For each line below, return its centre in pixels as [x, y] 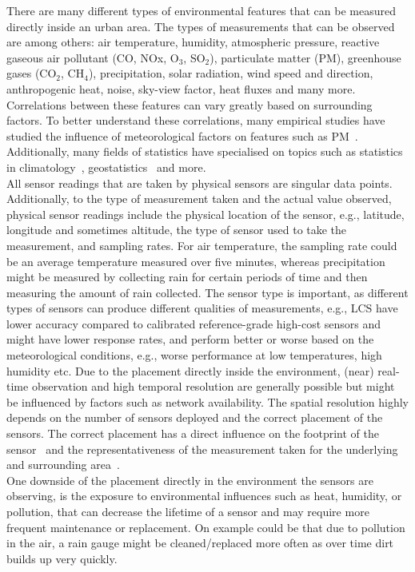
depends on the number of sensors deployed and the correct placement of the [195, 417]
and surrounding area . [63, 465]
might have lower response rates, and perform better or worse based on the [190, 339]
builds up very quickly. [62, 558]
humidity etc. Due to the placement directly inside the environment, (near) [190, 370]
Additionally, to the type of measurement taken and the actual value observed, [199, 199]
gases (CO [32, 73]
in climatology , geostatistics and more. [106, 167]
